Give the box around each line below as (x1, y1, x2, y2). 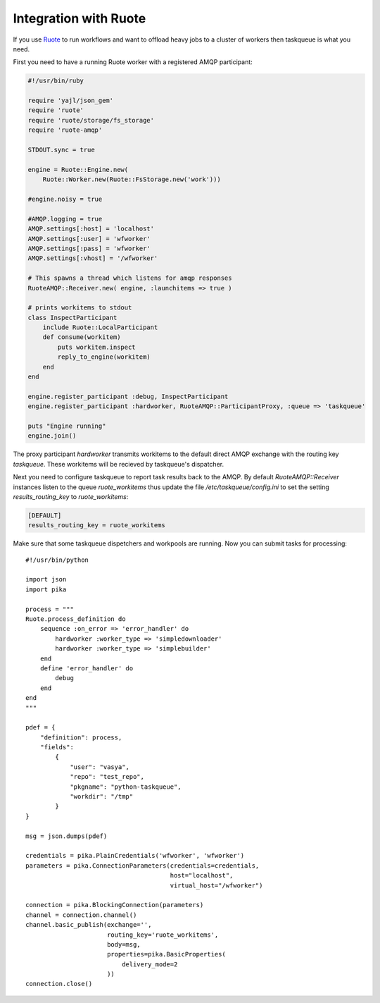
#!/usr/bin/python (25, 555, 89, 564)
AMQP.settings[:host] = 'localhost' (27, 225, 155, 233)
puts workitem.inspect (57, 343, 137, 351)
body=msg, (106, 940, 141, 948)
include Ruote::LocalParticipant (42, 324, 158, 331)
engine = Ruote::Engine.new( (27, 166, 129, 173)
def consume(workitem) (42, 333, 121, 341)
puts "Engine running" (27, 421, 106, 430)
